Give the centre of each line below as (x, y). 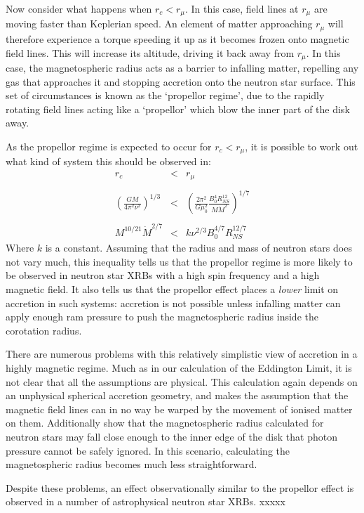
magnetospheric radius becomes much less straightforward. (132, 464)
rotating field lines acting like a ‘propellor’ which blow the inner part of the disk (178, 109)
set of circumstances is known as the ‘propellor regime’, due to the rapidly (165, 95)
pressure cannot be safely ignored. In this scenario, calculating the (148, 450)
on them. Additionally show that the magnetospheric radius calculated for (165, 423)
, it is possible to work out (302, 146)
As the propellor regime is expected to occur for (109, 146)
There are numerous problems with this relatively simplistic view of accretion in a (182, 354)
